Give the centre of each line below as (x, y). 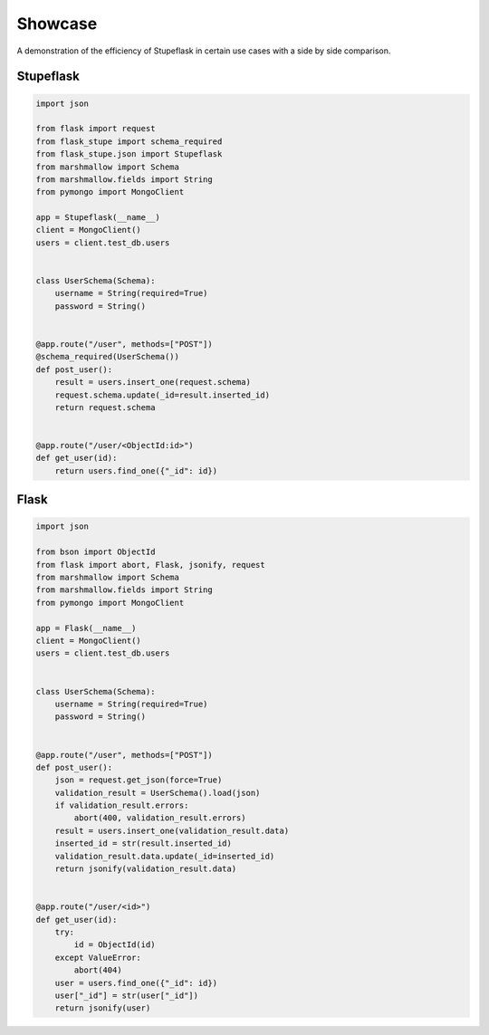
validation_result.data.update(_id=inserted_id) (165, 856)
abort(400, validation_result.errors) (160, 818)
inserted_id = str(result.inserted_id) (144, 843)
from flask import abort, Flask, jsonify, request (151, 565)
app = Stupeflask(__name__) (98, 218)
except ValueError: (98, 957)
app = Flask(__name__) (86, 628)
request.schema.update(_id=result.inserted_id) (163, 395)
